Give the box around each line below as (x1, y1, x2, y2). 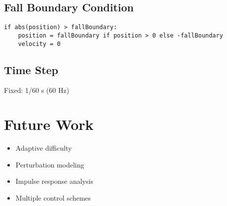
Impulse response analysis (15, 176, 93, 186)
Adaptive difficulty (15, 143, 72, 153)
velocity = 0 (18, 40, 61, 47)
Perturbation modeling (15, 159, 84, 169)
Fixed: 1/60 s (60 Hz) (4, 85, 70, 95)
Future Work (4, 114, 94, 134)
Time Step (4, 62, 59, 77)
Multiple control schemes (15, 192, 91, 203)
